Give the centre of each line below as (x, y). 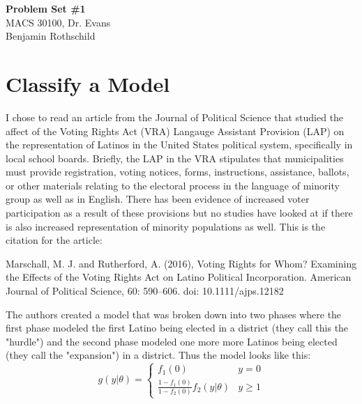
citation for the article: (54, 240)
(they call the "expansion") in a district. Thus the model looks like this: (158, 355)
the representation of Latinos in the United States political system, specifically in (179, 145)
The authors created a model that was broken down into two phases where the (174, 314)
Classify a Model (88, 83)
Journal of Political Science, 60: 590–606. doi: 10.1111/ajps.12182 (145, 291)
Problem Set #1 (46, 8)
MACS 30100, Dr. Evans (58, 22)
